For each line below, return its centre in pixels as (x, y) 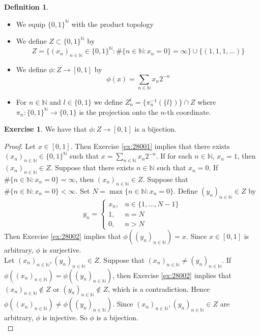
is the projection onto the (119, 112)
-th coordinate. (188, 112)
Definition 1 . (26, 7)
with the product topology (112, 24)
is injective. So (65, 317)
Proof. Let (20, 146)
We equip (31, 24)
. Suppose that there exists (92, 167)
